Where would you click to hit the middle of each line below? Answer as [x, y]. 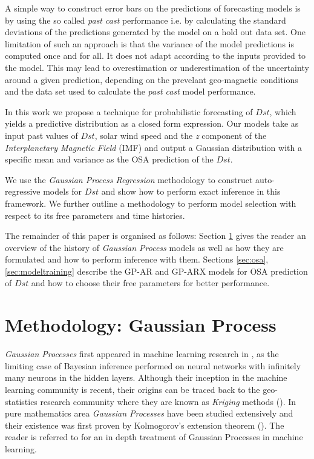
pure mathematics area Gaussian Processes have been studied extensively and [149, 413]
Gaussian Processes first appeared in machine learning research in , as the [142, 354]
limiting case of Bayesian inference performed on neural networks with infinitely [153, 365]
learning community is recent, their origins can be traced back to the [132, 389]
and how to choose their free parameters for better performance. [150, 283]
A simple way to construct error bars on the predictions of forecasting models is [153, 8]
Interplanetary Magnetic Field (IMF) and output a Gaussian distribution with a [153, 147]
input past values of [41, 135]
